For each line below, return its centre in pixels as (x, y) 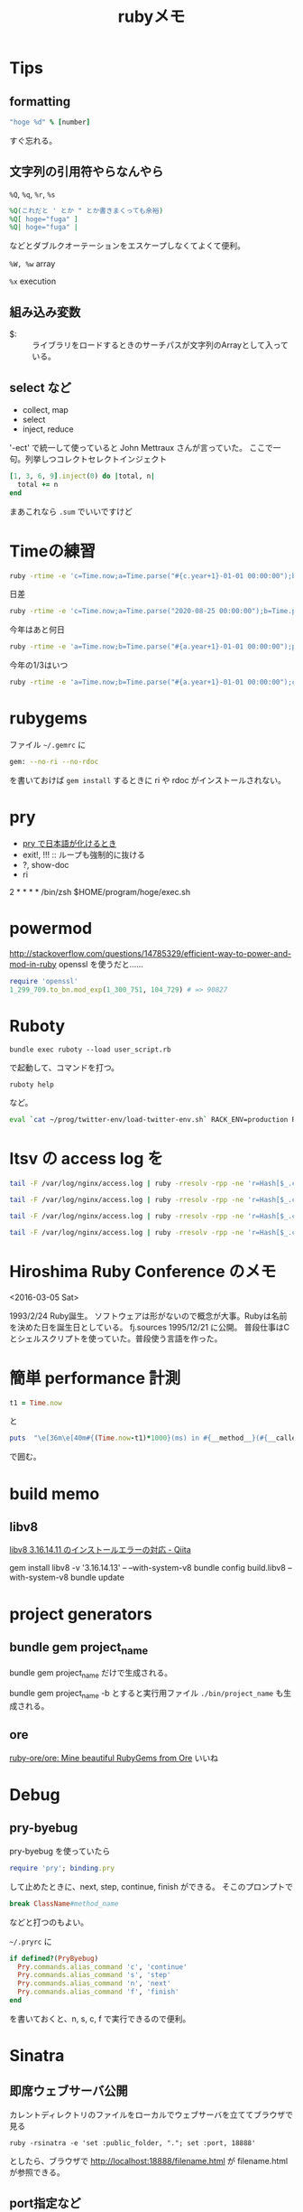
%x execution (33, 281)
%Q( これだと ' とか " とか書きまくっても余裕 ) (87, 210)
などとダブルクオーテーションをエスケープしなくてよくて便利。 (128, 246)
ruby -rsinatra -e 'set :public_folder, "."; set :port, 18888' (133, 2143)
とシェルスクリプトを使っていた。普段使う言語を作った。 (116, 1338)
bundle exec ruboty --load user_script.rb (90, 1050)
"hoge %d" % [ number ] (50, 122)
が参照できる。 (37, 2172)
